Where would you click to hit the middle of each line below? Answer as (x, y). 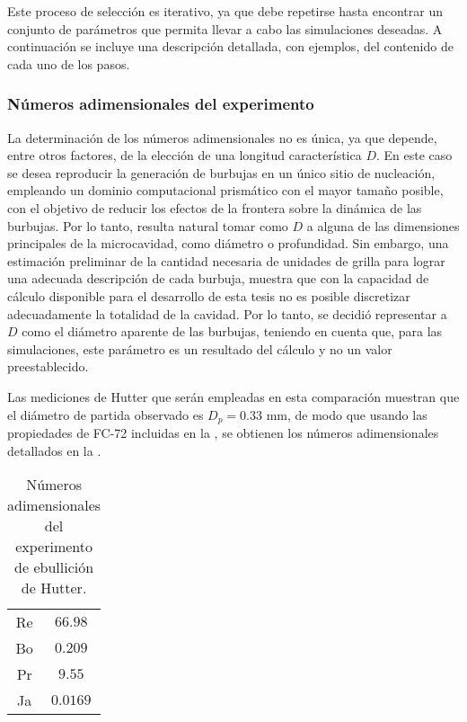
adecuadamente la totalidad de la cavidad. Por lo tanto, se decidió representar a (227, 313)
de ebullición (54, 567)
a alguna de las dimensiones (383, 225)
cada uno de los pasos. (69, 63)
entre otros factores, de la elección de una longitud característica (185, 155)
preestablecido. (48, 366)
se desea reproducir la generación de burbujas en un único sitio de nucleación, (221, 172)
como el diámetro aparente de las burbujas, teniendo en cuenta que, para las (232, 331)
